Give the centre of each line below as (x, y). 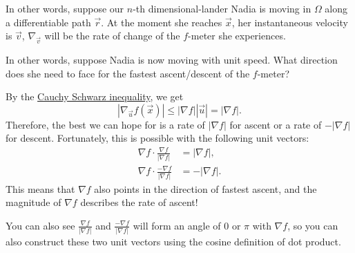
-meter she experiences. (237, 36)
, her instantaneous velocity (290, 22)
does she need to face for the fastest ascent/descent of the (128, 73)
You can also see (40, 225)
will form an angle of (177, 225)
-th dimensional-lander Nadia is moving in (222, 8)
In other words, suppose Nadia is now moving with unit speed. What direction (172, 59)
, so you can (313, 225)
